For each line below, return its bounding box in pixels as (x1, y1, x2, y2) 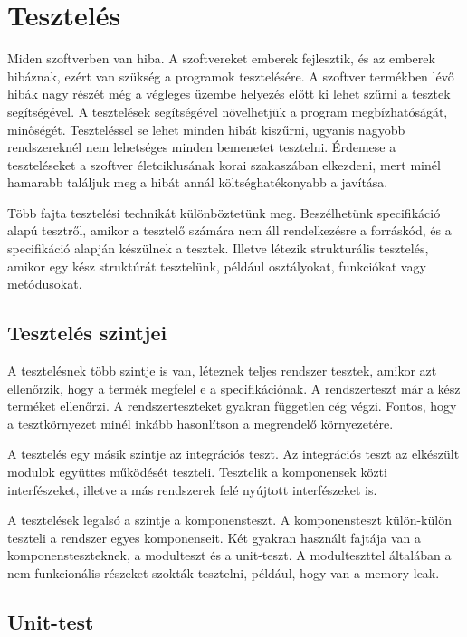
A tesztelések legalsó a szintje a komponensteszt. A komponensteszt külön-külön (7, 510, 452, 529)
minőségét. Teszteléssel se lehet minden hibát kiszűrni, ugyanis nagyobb (7, 119, 405, 138)
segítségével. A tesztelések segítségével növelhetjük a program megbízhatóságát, (7, 101, 448, 120)
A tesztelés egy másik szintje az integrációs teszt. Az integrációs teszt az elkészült (7, 444, 460, 463)
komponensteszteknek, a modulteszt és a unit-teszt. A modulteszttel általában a (7, 546, 452, 565)
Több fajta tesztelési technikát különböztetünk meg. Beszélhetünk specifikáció (7, 203, 441, 222)
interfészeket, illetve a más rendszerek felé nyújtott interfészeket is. (7, 480, 377, 499)
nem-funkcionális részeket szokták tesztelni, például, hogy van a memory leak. (7, 563, 440, 582)
